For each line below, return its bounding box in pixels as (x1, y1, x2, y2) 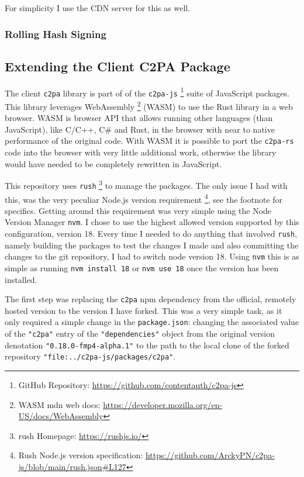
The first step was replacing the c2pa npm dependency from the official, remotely (5, 293, 296, 305)
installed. (5, 273, 37, 285)
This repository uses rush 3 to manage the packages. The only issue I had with (5, 178, 288, 191)
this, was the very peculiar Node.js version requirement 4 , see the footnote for (5, 191, 283, 205)
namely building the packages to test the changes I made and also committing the (5, 238, 299, 251)
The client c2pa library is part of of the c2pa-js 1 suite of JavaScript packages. (5, 85, 289, 99)
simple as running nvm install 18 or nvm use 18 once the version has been (5, 261, 279, 274)
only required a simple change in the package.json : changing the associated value (5, 316, 299, 328)
